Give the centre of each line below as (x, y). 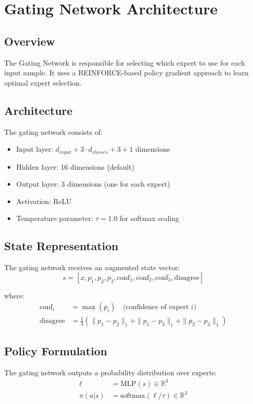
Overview (30, 41)
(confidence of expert (156, 307)
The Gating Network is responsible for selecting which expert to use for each (125, 62)
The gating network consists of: (53, 132)
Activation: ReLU (44, 201)
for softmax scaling (149, 218)
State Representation (61, 246)
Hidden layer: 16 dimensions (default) (75, 166)
